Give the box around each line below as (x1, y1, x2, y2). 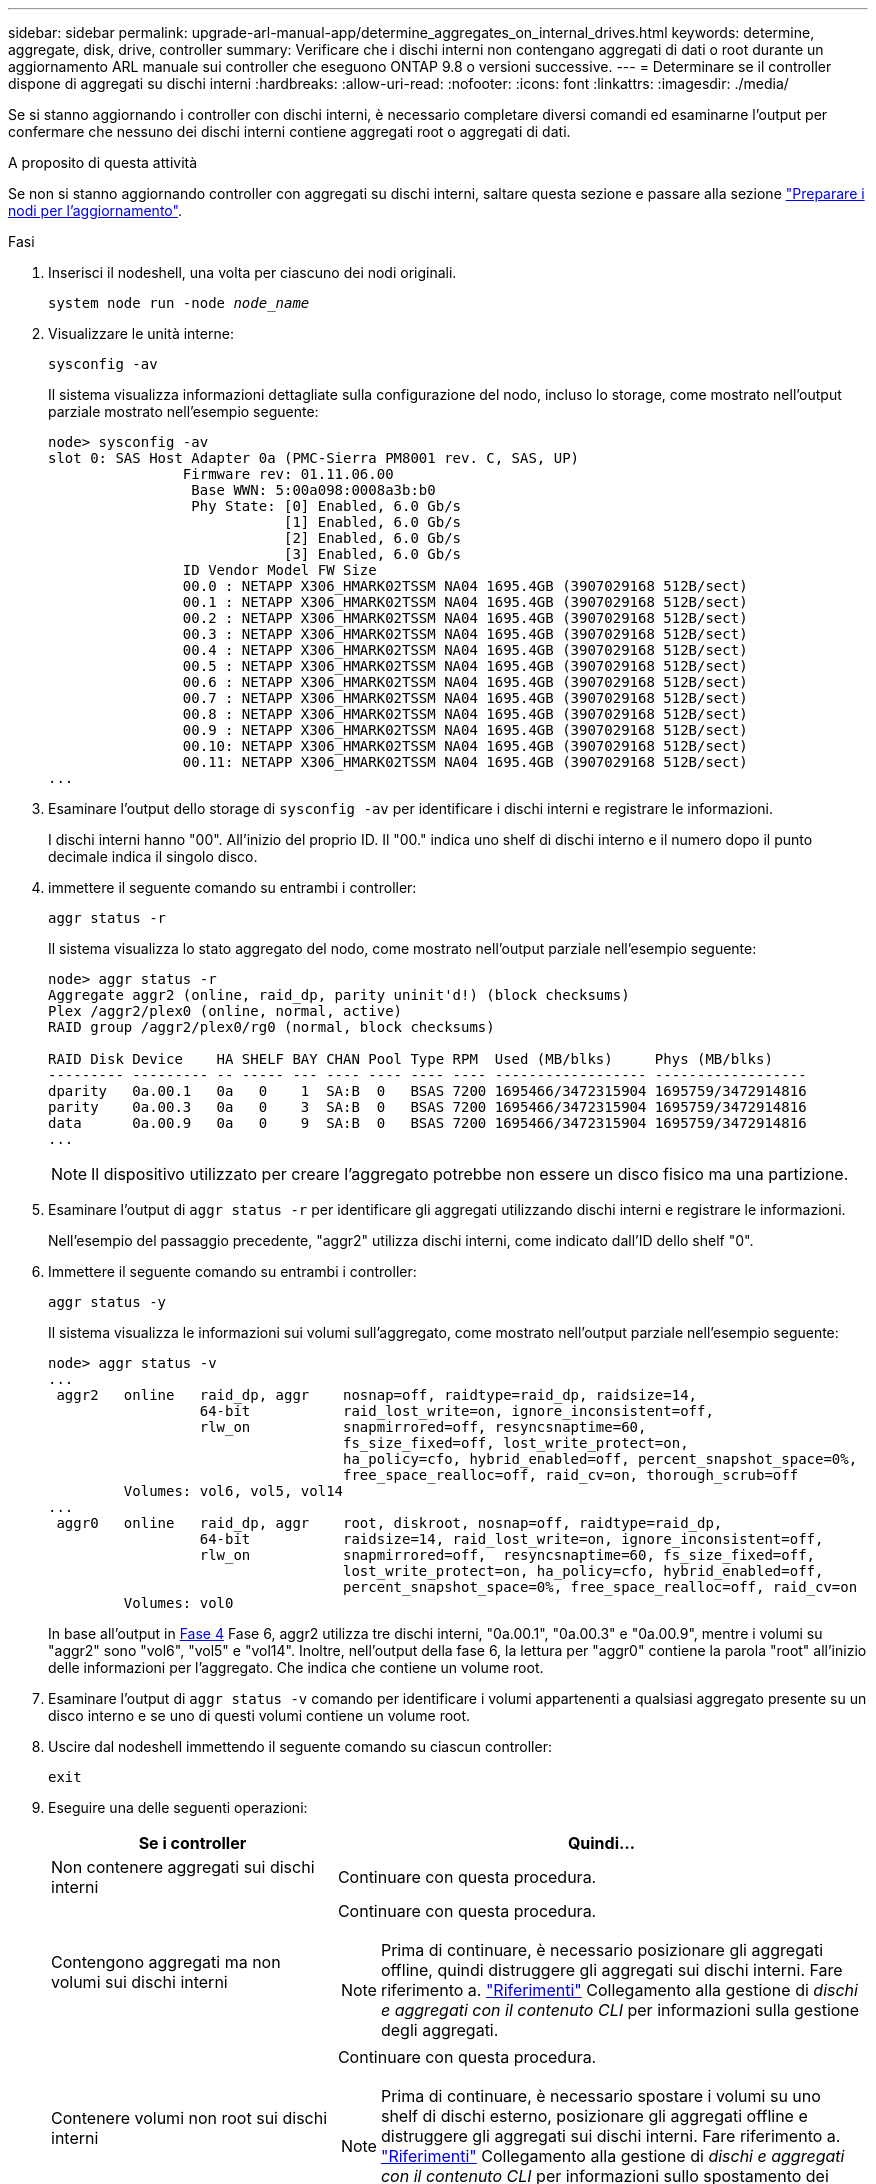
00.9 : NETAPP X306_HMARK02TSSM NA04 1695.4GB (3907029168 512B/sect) (182, 722, 748, 738)
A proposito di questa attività (8, 154, 198, 171)
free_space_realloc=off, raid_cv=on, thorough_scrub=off (343, 1467, 799, 1483)
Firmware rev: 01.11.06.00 (182, 466, 394, 482)
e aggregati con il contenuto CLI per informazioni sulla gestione (380, 2000, 860, 2020)
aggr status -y (48, 1294, 167, 1310)
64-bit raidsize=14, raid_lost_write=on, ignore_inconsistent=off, (199, 1531, 824, 1547)
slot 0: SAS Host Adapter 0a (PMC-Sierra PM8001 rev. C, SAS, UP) (48, 450, 580, 466)
